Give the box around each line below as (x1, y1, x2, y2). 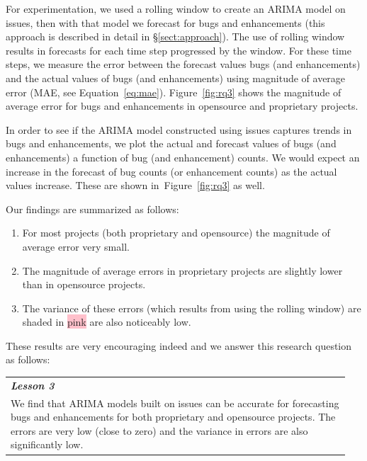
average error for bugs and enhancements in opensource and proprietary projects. (6, 98, 358, 113)
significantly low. (11, 437, 84, 452)
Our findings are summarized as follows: (6, 201, 179, 216)
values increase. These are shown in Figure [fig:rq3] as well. (6, 178, 265, 193)
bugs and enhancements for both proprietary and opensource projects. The (11, 409, 336, 424)
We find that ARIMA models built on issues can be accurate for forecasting (11, 395, 339, 410)
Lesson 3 (11, 377, 55, 392)
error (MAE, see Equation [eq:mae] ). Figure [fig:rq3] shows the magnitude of (6, 84, 341, 99)
